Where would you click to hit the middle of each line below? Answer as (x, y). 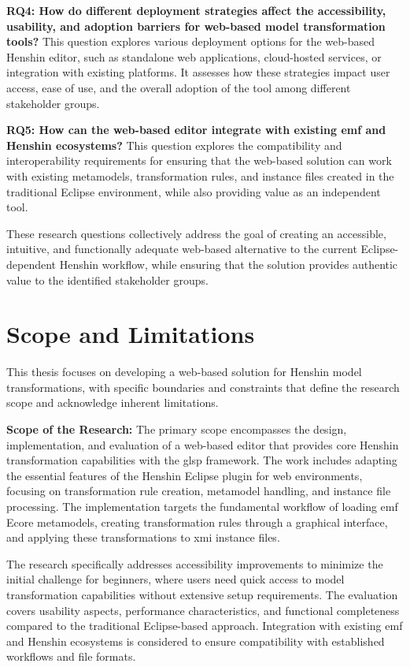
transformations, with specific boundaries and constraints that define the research (203, 387)
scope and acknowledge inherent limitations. (113, 402)
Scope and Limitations (131, 334)
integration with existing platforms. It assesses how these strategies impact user (198, 72)
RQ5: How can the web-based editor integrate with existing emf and (196, 130)
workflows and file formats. (71, 656)
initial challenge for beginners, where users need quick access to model (175, 579)
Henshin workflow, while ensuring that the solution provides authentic (229, 264)
